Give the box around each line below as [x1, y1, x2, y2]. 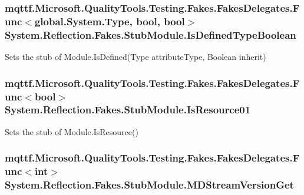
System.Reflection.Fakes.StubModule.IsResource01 [5, 102, 251, 117]
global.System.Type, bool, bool [34, 14, 185, 28]
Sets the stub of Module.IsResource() [5, 125, 138, 137]
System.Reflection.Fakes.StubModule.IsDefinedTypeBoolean [5, 27, 296, 42]
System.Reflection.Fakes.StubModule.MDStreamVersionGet [5, 177, 294, 192]
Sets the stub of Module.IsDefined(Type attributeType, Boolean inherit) [5, 51, 266, 63]
